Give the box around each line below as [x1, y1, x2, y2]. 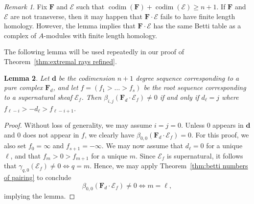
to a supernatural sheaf [4, 91, 72, 102]
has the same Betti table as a [153, 21, 241, 31]
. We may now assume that [101, 140, 184, 151]
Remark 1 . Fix [4, 1, 47, 11]
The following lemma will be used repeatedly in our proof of [4, 46, 185, 57]
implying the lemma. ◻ [4, 191, 75, 201]
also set [4, 140, 26, 151]
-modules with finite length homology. [44, 30, 157, 40]
